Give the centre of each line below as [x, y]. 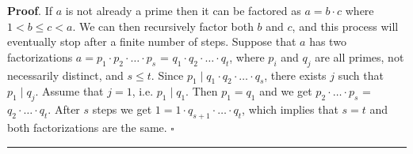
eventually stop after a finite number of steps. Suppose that [152, 41]
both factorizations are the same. [87, 127]
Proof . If [30, 10]
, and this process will [345, 26]
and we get [286, 91]
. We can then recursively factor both [163, 26]
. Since [167, 75]
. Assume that [69, 91]
